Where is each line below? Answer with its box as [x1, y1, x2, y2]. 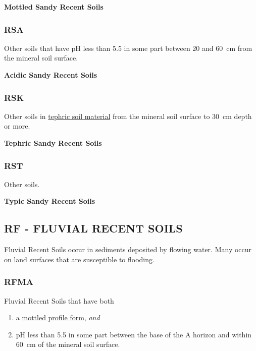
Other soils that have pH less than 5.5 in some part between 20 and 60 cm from [4, 42, 252, 53]
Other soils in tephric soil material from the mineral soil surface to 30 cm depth [4, 110, 252, 121]
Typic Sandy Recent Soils [4, 196, 95, 206]
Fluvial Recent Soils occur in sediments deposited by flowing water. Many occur [4, 244, 252, 255]
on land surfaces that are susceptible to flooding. [4, 254, 155, 264]
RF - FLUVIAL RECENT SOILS [4, 220, 183, 236]
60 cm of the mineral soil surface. [16, 339, 120, 349]
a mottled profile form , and [16, 312, 100, 323]
